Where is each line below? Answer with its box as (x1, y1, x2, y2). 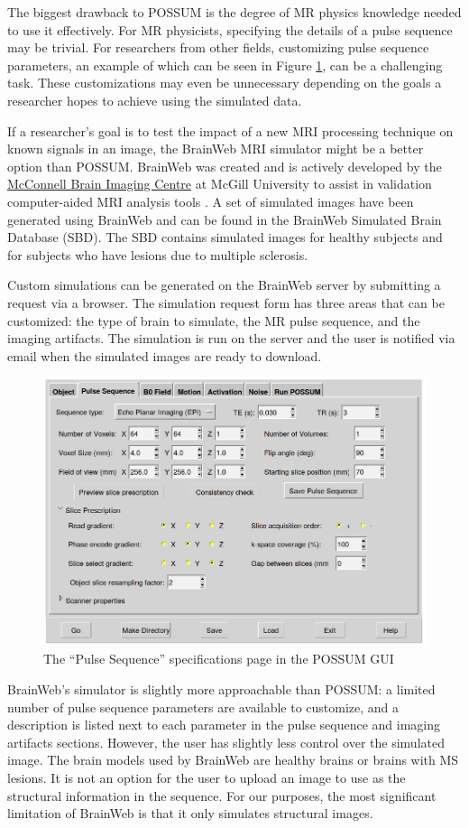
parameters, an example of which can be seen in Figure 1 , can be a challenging (7, 55, 443, 74)
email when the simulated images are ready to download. (7, 346, 322, 365)
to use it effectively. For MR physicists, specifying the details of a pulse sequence (7, 20, 453, 39)
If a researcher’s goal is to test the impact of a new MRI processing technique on (7, 121, 454, 140)
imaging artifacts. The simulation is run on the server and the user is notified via (7, 329, 455, 348)
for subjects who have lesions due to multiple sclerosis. (7, 245, 308, 264)
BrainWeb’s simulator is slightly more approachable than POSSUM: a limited (7, 679, 436, 698)
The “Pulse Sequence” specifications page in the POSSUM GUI (43, 649, 394, 668)
